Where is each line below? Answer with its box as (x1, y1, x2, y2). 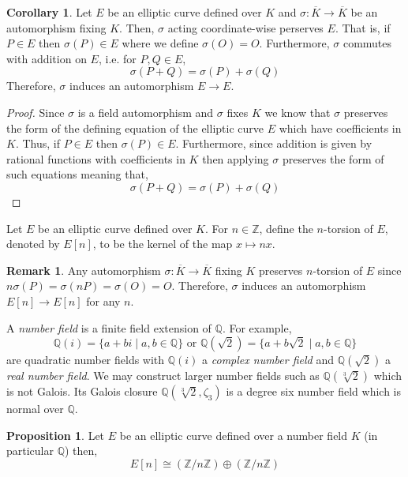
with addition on (6, 50, 87, 66)
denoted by (6, 235, 60, 252)
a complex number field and (202, 351, 334, 368)
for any (86, 292, 121, 309)
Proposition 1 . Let (6, 426, 105, 443)
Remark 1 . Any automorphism (6, 261, 161, 278)
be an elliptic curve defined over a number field (119, 426, 348, 443)
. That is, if (335, 19, 391, 36)
